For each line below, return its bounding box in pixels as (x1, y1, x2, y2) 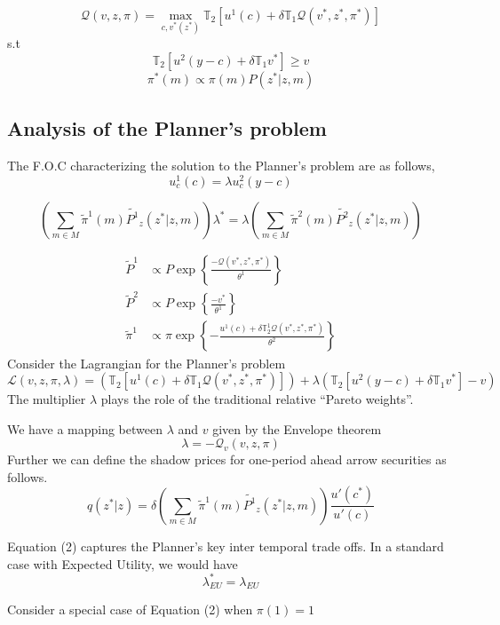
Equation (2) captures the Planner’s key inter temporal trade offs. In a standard (7, 536, 444, 555)
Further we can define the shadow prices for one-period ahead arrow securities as (7, 450, 447, 469)
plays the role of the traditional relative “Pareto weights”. (100, 390, 414, 408)
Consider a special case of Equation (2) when (7, 600, 253, 619)
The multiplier (7, 390, 86, 408)
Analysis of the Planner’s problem (7, 115, 327, 142)
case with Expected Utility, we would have (7, 554, 238, 573)
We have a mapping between (7, 419, 163, 438)
